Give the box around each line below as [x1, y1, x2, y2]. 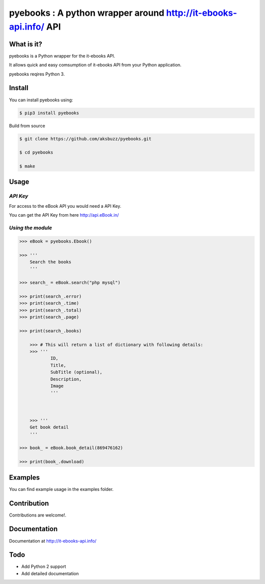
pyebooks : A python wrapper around [9, 7, 164, 18]
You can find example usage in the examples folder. [9, 486, 114, 492]
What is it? [9, 40, 43, 48]
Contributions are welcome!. [9, 512, 66, 518]
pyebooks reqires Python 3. [9, 71, 65, 77]
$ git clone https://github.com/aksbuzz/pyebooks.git [19, 136, 152, 141]
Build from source [9, 123, 45, 129]
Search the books [29, 259, 72, 264]
